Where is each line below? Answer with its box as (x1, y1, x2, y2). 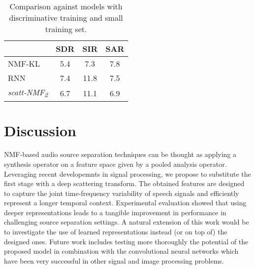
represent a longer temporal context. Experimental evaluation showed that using (4, 197, 247, 208)
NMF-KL (8, 58, 40, 69)
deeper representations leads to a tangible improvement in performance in (4, 207, 226, 217)
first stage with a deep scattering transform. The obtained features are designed (4, 178, 245, 189)
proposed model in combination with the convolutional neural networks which (4, 246, 239, 256)
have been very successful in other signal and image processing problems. (4, 255, 224, 266)
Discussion (4, 120, 76, 141)
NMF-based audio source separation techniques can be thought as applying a (4, 149, 237, 159)
